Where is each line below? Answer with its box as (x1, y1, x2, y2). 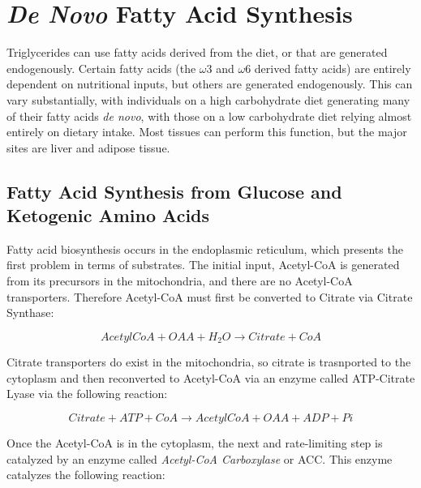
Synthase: (6, 304, 54, 321)
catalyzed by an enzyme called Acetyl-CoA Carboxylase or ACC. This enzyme (6, 450, 393, 467)
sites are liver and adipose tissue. (6, 139, 170, 156)
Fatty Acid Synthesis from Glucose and (6, 178, 342, 203)
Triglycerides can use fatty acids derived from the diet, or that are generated (6, 44, 388, 61)
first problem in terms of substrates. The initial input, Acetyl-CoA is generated (6, 256, 400, 273)
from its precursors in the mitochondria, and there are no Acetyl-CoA (6, 272, 353, 289)
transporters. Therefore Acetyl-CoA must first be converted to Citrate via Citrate (6, 288, 413, 305)
